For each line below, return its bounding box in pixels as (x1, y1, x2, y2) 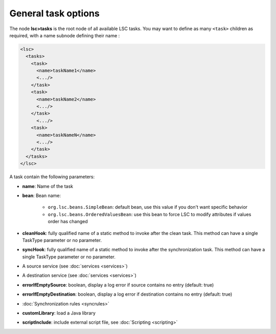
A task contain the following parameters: (9, 174, 95, 180)
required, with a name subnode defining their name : (9, 32, 120, 38)
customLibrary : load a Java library (22, 310, 96, 316)
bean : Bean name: (22, 192, 61, 199)
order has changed (48, 219, 88, 225)
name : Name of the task (22, 183, 74, 189)
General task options (9, 8, 100, 19)
